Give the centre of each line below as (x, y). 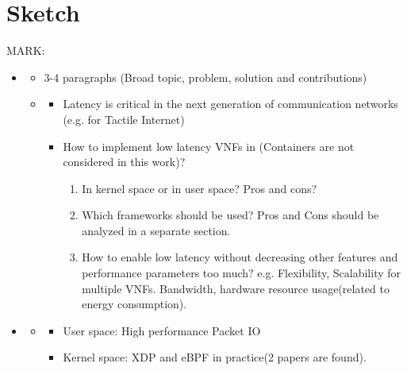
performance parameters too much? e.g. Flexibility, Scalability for (242, 273)
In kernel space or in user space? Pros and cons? (200, 188)
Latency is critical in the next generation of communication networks (230, 104)
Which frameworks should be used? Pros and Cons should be (230, 215)
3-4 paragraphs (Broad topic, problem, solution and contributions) (205, 77)
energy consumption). (134, 304)
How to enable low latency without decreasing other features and (240, 257)
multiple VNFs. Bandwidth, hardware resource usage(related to (236, 288)
